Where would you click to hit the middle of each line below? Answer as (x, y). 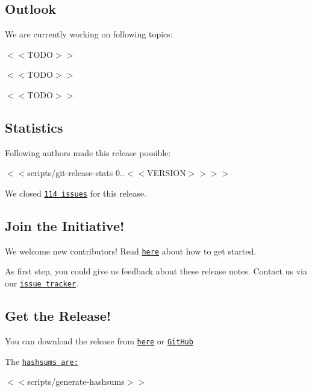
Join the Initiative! (65, 226)
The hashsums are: (42, 361)
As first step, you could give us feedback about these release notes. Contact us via (156, 271)
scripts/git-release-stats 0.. (76, 173)
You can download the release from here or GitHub (99, 340)
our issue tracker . (42, 283)
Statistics (34, 127)
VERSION (167, 173)
